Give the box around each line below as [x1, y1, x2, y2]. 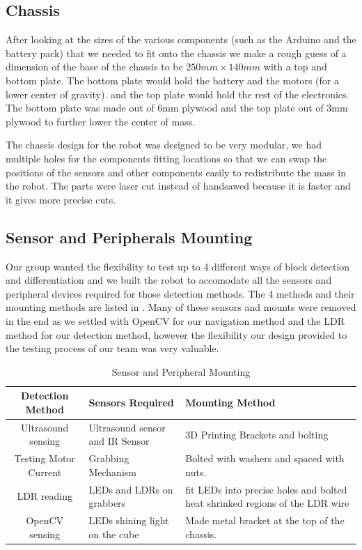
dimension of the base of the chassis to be [6, 59, 183, 74]
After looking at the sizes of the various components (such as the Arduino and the [6, 32, 356, 47]
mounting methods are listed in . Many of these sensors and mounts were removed [6, 300, 356, 314]
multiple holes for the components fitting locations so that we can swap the [6, 151, 327, 165]
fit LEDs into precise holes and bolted [185, 482, 347, 496]
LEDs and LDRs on [88, 482, 173, 496]
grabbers [88, 496, 126, 510]
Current [28, 464, 62, 479]
